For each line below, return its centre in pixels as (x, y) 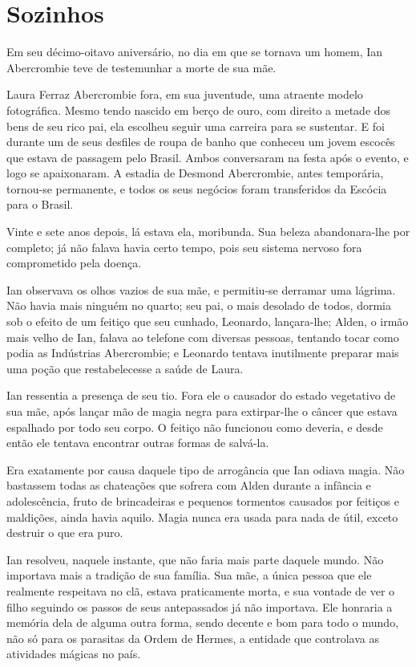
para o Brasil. (40, 204)
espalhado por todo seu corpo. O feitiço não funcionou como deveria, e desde (195, 427)
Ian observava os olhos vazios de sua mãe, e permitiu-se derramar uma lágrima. (201, 289)
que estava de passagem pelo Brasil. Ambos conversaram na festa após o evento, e (208, 157)
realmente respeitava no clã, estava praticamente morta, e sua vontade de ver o (201, 590)
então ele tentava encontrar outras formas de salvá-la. (138, 443)
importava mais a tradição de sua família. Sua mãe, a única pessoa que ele (189, 575)
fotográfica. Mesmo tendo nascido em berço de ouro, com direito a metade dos (199, 110)
